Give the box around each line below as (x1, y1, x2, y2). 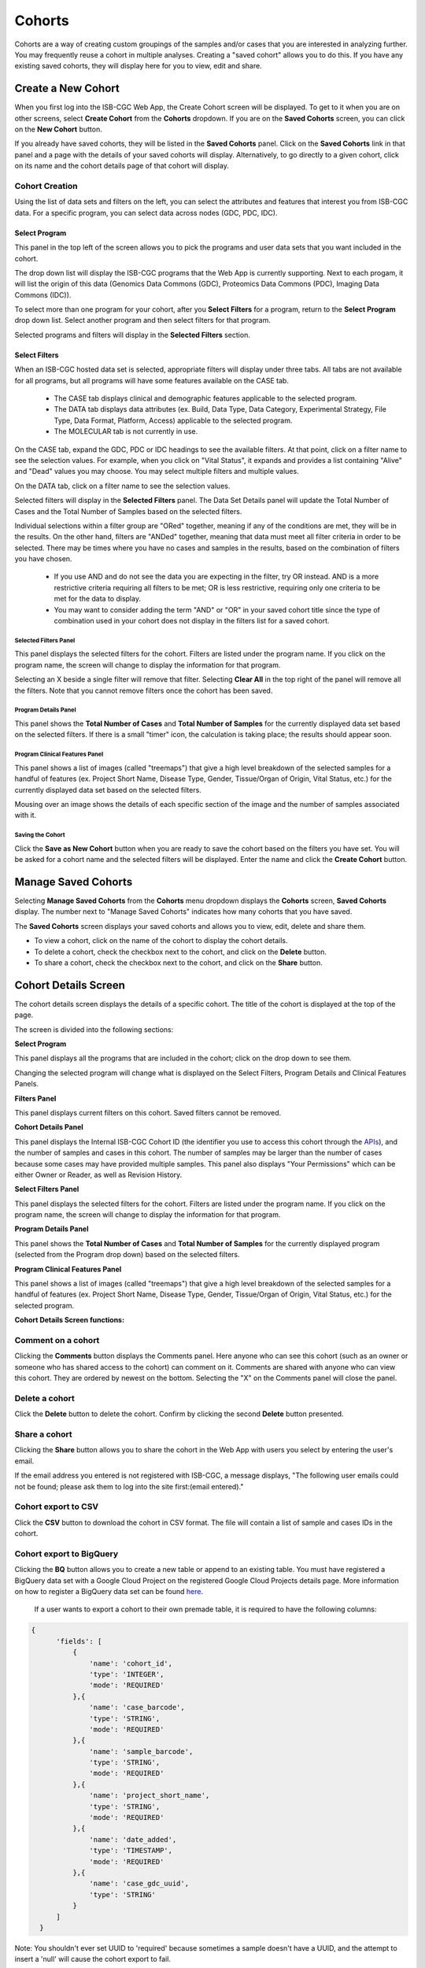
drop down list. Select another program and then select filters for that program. (14, 316, 272, 325)
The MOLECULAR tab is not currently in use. (54, 427, 198, 436)
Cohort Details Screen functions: (14, 1315, 125, 1325)
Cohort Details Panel (14, 1123, 84, 1132)
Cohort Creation (14, 180, 78, 191)
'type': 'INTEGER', (89, 1670, 164, 1678)
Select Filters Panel (14, 1185, 79, 1194)
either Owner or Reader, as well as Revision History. (14, 1170, 183, 1179)
